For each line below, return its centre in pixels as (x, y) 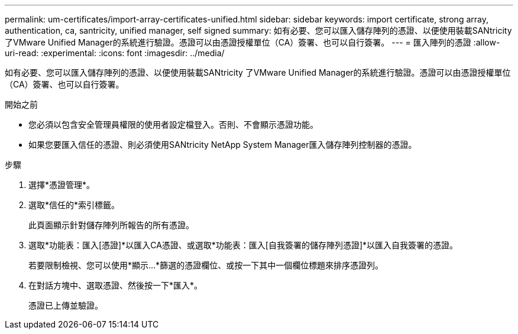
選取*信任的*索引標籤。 (74, 205)
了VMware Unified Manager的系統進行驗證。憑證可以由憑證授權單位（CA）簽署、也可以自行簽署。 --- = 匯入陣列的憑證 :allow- (252, 42)
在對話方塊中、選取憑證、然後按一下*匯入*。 (116, 285)
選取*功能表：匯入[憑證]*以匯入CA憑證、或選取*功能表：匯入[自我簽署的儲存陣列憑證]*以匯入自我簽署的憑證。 (243, 245)
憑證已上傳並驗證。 (66, 305)
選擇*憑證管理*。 (62, 185)
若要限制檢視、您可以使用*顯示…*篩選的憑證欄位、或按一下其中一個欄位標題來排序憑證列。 (206, 265)
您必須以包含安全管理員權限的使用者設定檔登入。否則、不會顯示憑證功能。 (173, 124)
